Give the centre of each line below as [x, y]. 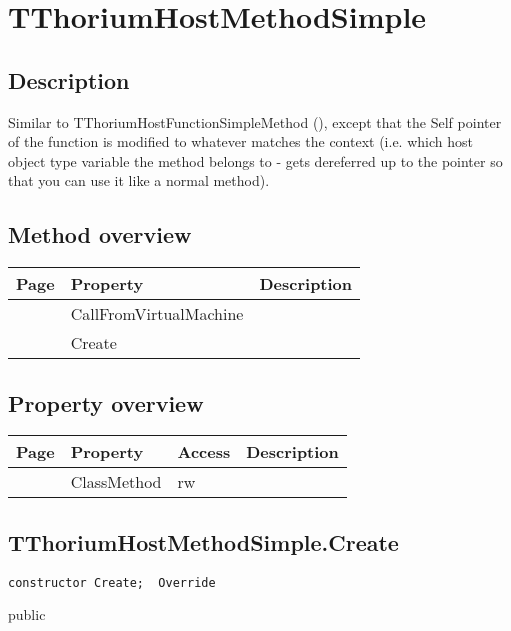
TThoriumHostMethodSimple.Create [203, 541]
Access [204, 452]
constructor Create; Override [112, 582]
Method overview [100, 234]
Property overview [106, 402]
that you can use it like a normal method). [139, 180]
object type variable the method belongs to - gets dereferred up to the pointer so [255, 160]
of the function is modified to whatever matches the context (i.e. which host [240, 141]
